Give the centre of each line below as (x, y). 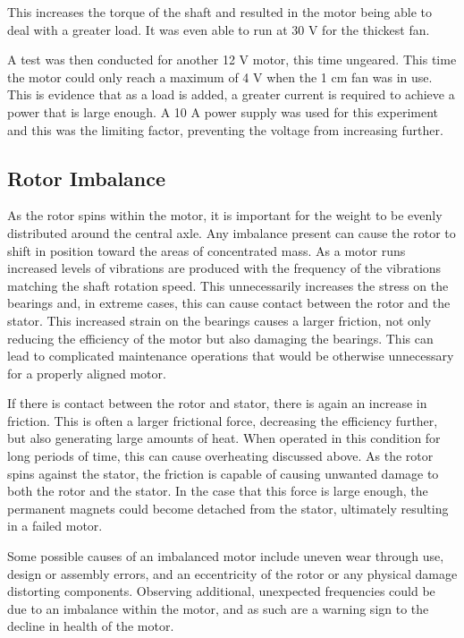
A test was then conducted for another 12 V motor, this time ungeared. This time (232, 60)
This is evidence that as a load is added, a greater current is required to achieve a (231, 94)
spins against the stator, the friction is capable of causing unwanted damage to (223, 473)
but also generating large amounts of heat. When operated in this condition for (224, 438)
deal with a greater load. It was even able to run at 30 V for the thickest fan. (219, 29)
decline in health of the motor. (91, 626)
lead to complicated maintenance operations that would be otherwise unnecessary (231, 356)
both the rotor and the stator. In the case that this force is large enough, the (218, 491)
